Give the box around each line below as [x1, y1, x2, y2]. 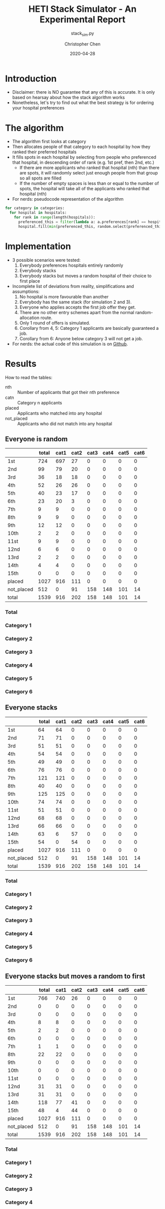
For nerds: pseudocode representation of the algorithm [12, 196, 124, 202]
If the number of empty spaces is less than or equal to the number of [19, 180, 159, 186]
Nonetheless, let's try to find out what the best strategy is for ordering [12, 100, 154, 106]
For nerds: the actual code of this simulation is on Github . [12, 341, 128, 347]
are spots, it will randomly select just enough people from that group [19, 170, 158, 176]
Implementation [5, 241, 71, 252]
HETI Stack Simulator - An [28, 3, 137, 15]
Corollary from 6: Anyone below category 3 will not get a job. [19, 335, 143, 341]
